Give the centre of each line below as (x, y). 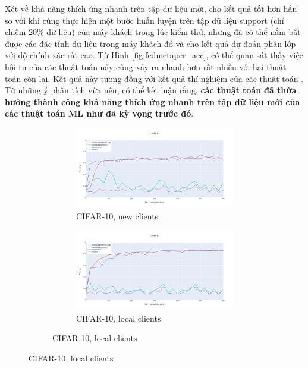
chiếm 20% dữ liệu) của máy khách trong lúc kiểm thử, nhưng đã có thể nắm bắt (153, 32)
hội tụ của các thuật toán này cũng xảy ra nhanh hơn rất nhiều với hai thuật (146, 66)
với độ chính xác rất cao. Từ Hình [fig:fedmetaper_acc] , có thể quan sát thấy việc (154, 55)
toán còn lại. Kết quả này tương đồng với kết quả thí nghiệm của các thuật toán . (154, 78)
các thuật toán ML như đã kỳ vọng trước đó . (99, 113)
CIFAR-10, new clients (117, 216)
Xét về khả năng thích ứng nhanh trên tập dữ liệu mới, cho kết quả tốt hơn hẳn (151, 8)
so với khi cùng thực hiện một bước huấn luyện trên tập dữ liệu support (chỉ (144, 20)
